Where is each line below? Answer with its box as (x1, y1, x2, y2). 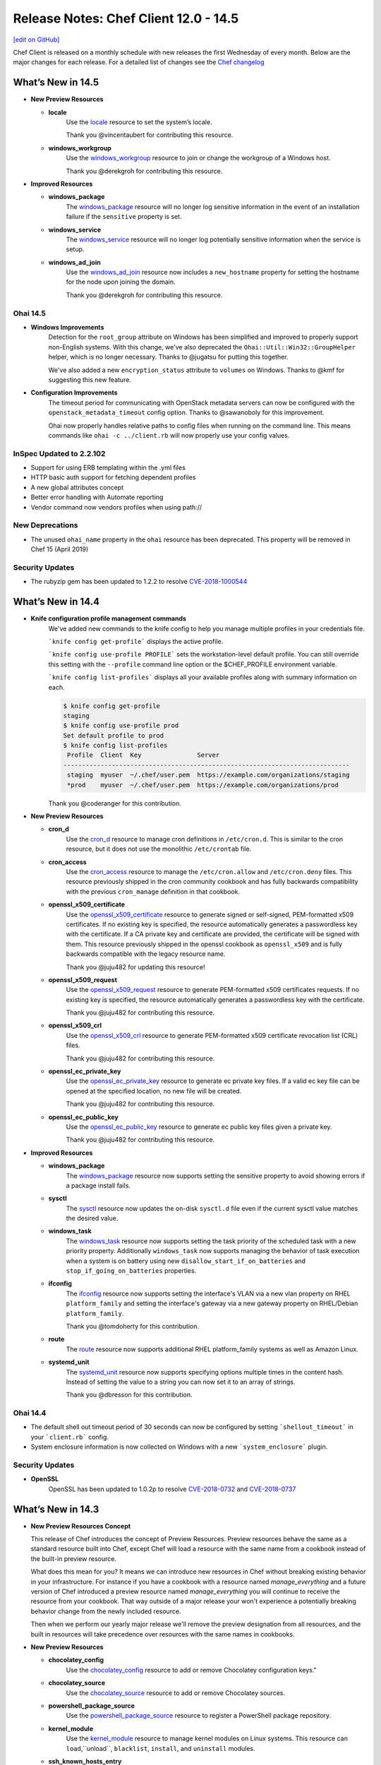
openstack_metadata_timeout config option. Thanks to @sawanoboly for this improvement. (48, 408, 325, 417)
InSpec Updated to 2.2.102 (13, 448, 106, 458)
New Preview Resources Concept (30, 1521, 131, 1530)
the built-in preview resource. (30, 1554, 116, 1563)
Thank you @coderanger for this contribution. (48, 798, 181, 808)
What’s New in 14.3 (13, 1503, 99, 1515)
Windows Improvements (30, 323, 104, 332)
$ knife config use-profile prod (63, 722, 179, 730)
